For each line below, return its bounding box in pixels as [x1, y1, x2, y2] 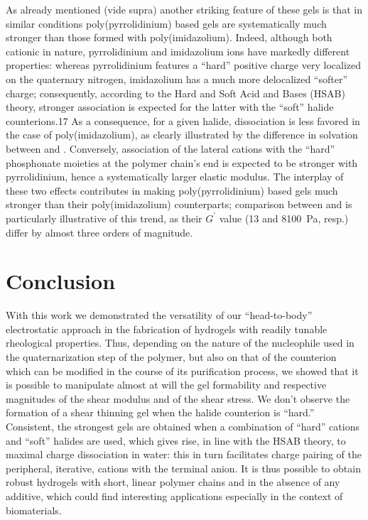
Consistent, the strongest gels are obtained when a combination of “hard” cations [6, 418, 359, 433]
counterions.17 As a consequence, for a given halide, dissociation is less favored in [6, 113, 360, 128]
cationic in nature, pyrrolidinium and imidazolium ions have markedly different [6, 43, 350, 58]
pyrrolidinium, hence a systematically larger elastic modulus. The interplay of [6, 169, 344, 184]
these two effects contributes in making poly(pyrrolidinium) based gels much [6, 183, 338, 197]
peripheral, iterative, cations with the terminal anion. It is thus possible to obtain [6, 460, 361, 475]
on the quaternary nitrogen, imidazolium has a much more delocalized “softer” [6, 71, 348, 86]
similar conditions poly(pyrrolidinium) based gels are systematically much [6, 16, 327, 31]
